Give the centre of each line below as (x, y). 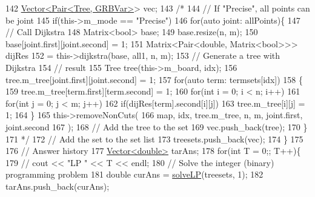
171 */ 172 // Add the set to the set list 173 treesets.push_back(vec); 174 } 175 (154, 139)
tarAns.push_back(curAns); (58, 186)
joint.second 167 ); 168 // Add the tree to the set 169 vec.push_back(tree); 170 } (157, 126)
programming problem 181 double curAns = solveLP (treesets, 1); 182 (134, 174)
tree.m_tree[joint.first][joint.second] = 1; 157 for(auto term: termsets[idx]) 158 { (154, 79)
